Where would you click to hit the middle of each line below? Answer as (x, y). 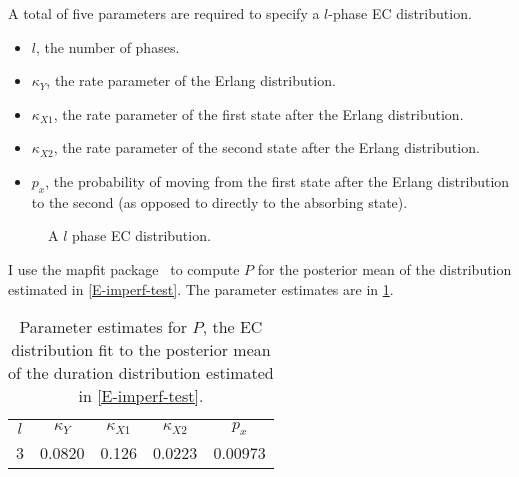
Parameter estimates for (103, 327)
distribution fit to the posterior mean (141, 350)
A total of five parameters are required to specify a (164, 13)
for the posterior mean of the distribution (384, 268)
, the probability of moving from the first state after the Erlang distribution (277, 180)
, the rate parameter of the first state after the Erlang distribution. (258, 113)
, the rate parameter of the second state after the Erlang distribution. (266, 147)
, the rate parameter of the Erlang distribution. (191, 80)
